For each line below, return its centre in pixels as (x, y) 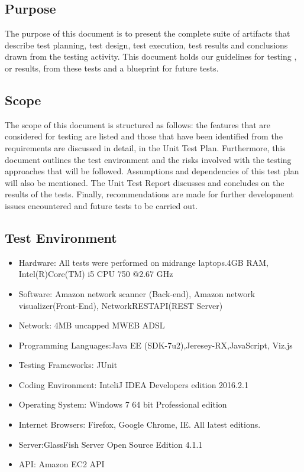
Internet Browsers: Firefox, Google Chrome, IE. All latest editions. (140, 424)
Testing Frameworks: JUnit (68, 365)
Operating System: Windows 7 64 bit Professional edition (123, 404)
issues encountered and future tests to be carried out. (101, 205)
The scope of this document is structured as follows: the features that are (138, 124)
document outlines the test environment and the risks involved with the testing (148, 159)
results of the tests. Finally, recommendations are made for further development (149, 194)
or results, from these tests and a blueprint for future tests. (112, 68)
